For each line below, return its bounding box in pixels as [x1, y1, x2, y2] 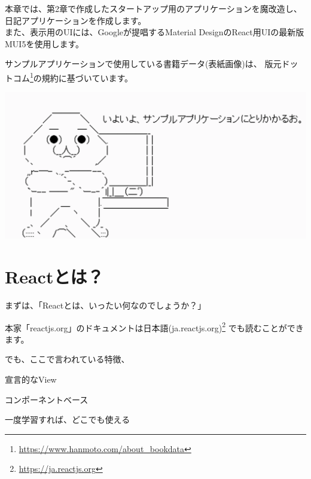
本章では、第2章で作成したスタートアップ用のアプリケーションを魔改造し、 [5, 2, 302, 14]
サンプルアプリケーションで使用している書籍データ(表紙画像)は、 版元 [5, 57, 282, 70]
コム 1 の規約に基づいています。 [13, 69, 133, 84]
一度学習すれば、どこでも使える [5, 413, 130, 426]
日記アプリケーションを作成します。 [5, 14, 147, 26]
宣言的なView [5, 373, 57, 386]
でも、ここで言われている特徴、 [5, 353, 130, 365]
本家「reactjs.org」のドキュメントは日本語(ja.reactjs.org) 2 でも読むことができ [5, 319, 304, 334]
